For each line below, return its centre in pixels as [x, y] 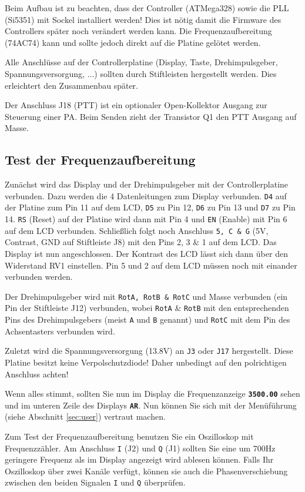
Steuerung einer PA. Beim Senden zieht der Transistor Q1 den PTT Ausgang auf [151, 116]
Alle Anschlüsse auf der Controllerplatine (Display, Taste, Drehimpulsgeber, [141, 62]
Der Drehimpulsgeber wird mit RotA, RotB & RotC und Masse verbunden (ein [146, 296]
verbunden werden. [39, 277]
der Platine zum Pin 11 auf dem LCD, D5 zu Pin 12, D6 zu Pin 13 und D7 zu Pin [150, 207]
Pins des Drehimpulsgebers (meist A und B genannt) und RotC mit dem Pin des [148, 319]
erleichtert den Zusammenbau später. [71, 85]
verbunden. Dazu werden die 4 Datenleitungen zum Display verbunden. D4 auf [146, 195]
